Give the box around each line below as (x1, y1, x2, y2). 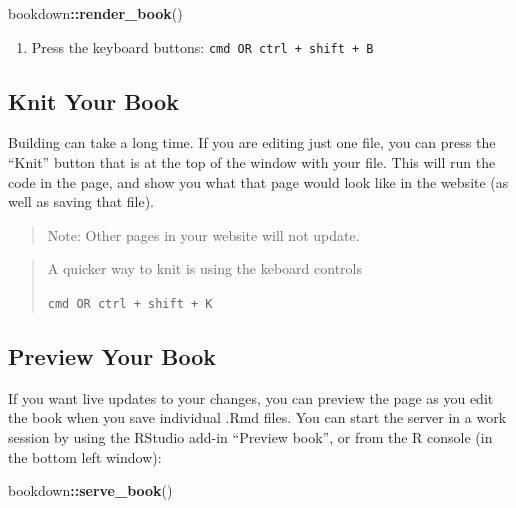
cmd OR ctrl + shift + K (47, 297, 213, 312)
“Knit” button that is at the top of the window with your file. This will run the (8, 152, 496, 173)
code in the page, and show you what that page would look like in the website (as (8, 171, 509, 192)
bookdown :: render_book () (8, 3, 183, 23)
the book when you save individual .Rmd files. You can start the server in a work (8, 407, 507, 428)
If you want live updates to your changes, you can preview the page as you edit (8, 387, 494, 408)
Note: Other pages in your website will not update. (47, 224, 360, 245)
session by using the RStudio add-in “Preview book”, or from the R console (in (8, 427, 493, 448)
